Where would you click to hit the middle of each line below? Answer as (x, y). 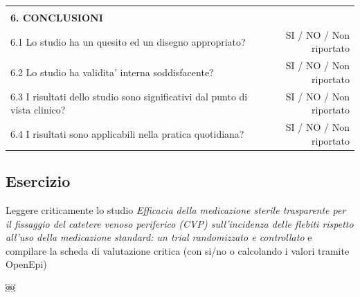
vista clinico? (38, 110)
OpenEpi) (26, 264)
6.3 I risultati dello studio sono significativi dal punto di (129, 96)
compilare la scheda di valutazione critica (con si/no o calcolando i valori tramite (178, 250)
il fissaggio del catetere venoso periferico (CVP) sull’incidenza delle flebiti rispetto (180, 223)
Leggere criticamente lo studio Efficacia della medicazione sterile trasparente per (176, 210)
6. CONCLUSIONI (57, 17)
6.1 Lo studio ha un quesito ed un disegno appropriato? (128, 41)
